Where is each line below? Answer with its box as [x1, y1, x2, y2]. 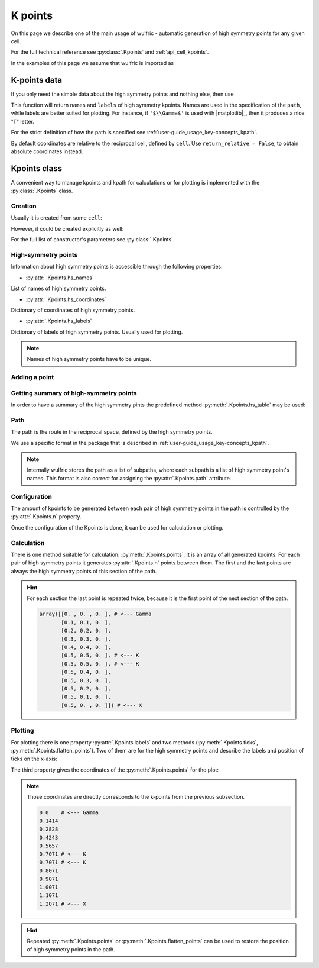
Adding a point [11, 373, 54, 382]
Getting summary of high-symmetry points [11, 389, 137, 397]
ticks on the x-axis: [11, 755, 57, 763]
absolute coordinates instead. [11, 148, 83, 155]
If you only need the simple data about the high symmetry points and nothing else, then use [11, 91, 234, 98]
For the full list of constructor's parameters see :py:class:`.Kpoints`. [11, 236, 175, 243]
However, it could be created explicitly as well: [11, 225, 124, 232]
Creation [11, 202, 37, 210]
